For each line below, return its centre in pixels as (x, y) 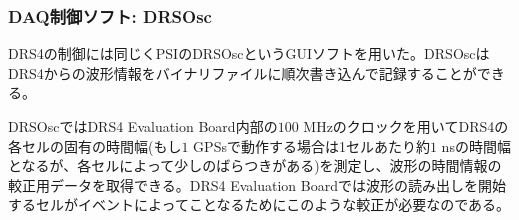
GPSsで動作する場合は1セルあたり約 (311, 145)
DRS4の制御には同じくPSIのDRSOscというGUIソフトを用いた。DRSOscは (249, 53)
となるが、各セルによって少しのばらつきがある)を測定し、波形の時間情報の (255, 165)
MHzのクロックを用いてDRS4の (406, 126)
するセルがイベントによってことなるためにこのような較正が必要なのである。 (259, 204)
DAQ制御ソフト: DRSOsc (110, 15)
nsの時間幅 (476, 145)
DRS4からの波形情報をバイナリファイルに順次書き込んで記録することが (242, 72)
